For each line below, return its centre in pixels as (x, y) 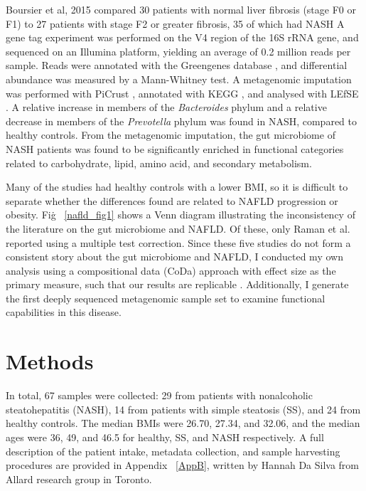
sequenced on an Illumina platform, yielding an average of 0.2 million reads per (178, 51)
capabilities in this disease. (64, 312)
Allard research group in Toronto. (79, 479)
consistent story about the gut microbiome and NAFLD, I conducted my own (174, 257)
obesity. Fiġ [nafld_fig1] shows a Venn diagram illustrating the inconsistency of (181, 215)
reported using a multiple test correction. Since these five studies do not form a (178, 242)
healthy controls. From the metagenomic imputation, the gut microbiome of (171, 135)
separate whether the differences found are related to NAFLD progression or (172, 200)
